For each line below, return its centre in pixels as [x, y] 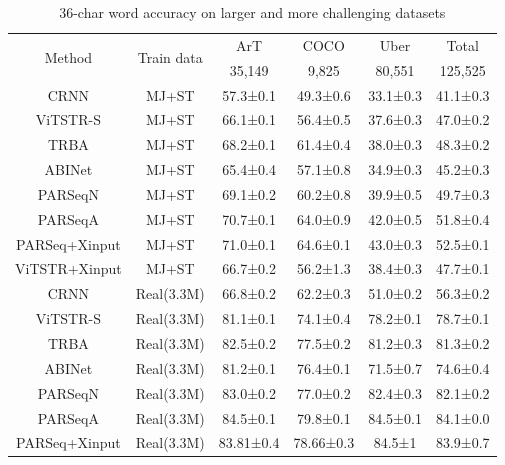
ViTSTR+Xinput [68, 268]
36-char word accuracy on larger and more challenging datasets [252, 12]
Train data [170, 57]
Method [68, 57]
